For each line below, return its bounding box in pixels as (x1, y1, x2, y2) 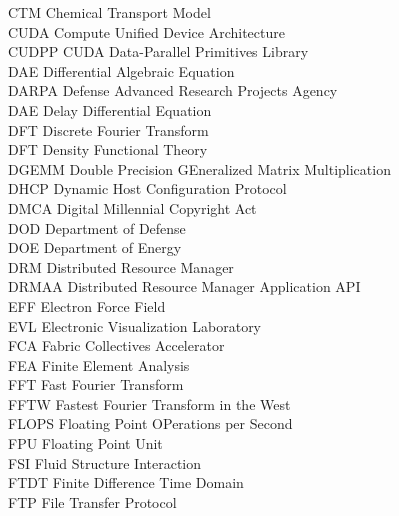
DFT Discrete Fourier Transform (8, 119, 209, 140)
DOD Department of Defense (8, 217, 186, 238)
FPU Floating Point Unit (8, 433, 163, 454)
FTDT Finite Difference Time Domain (8, 472, 244, 493)
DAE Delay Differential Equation (8, 99, 212, 120)
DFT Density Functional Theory (8, 139, 208, 160)
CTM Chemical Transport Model (8, 2, 211, 22)
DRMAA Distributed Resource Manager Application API (8, 276, 361, 297)
